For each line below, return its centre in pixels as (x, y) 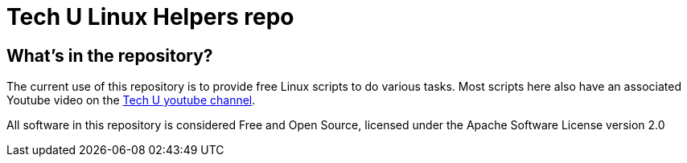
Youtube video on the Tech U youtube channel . (131, 100)
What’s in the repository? (110, 55)
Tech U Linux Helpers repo (150, 17)
